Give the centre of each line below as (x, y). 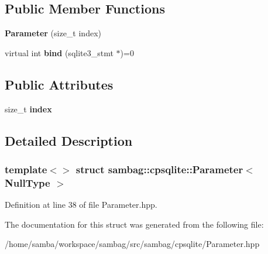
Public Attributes (59, 84)
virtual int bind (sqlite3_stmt (59, 52)
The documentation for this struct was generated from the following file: (134, 224)
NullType (28, 182)
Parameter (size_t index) (53, 33)
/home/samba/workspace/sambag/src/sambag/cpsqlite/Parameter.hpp (132, 244)
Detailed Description (69, 140)
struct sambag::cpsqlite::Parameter (159, 169)
